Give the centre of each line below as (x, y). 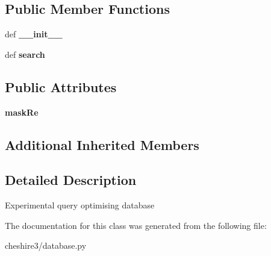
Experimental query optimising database (80, 205)
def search (25, 54)
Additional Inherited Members (102, 144)
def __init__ (34, 34)
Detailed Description (71, 180)
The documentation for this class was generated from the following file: (136, 225)
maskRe (22, 112)
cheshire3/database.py (46, 245)
